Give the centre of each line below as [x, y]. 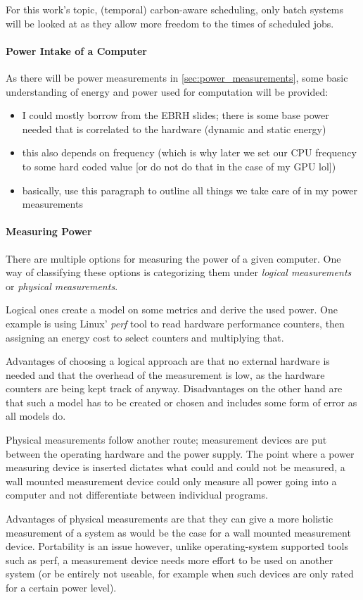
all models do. [36, 416]
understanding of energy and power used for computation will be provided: [167, 91]
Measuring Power [49, 231]
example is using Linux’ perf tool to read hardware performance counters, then [175, 323]
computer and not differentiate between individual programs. [137, 495]
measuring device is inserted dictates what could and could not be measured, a [176, 467]
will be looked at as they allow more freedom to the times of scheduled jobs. [170, 23]
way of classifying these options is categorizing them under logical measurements [179, 272]
